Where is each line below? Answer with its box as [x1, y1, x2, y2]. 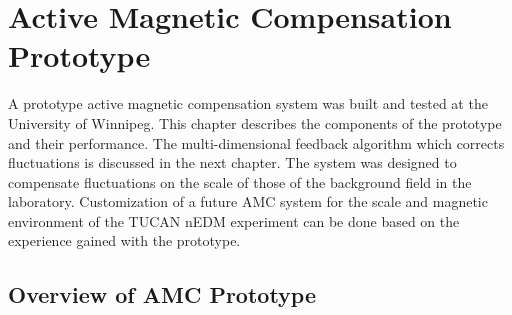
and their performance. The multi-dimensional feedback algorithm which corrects [8, 132, 505, 153]
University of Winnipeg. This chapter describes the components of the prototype [8, 112, 502, 133]
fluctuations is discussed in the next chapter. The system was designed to [8, 152, 457, 173]
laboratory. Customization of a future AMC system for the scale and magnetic [8, 191, 488, 212]
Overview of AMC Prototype [8, 279, 317, 310]
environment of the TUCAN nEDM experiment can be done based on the [8, 210, 460, 231]
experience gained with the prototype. [8, 230, 241, 251]
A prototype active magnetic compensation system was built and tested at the [8, 93, 488, 114]
